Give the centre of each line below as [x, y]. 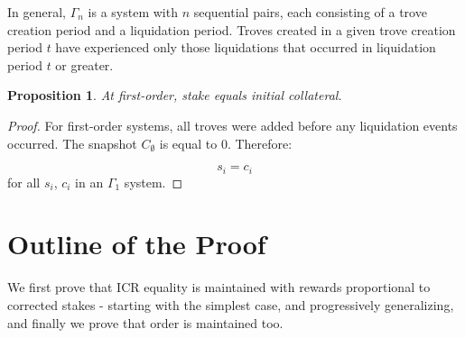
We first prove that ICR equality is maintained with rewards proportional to [219, 287]
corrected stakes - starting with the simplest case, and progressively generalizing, [231, 304]
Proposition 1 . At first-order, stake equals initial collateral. [175, 95]
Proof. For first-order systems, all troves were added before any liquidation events [232, 125]
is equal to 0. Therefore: [226, 143]
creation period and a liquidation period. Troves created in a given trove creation [232, 29]
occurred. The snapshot [72, 143]
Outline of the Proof [137, 244]
